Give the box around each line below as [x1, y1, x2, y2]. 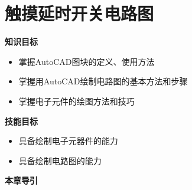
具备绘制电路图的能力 [18, 154, 102, 166]
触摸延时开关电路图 [5, 1, 154, 25]
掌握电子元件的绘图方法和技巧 [18, 94, 135, 107]
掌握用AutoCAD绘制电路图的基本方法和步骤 [18, 75, 188, 87]
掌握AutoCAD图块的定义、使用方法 [18, 55, 155, 67]
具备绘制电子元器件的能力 [18, 135, 118, 147]
